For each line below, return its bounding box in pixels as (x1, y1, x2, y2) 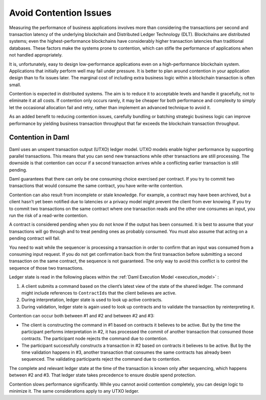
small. (9, 82, 22, 88)
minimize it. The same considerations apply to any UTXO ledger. (9, 388, 140, 394)
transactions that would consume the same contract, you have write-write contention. (9, 183, 183, 189)
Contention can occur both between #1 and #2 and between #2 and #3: (9, 313, 155, 319)
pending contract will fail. (9, 235, 61, 241)
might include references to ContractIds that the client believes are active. (21, 290, 177, 296)
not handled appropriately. (9, 52, 63, 58)
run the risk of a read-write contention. (9, 213, 88, 218)
